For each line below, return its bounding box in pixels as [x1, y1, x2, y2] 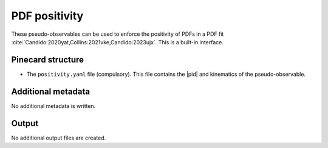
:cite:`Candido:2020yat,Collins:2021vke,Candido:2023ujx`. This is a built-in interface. [11, 38, 224, 45]
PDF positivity [11, 9, 84, 22]
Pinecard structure [11, 55, 84, 65]
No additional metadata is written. [11, 102, 96, 109]
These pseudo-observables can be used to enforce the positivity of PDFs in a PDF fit [11, 30, 224, 38]
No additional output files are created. [11, 134, 106, 141]
